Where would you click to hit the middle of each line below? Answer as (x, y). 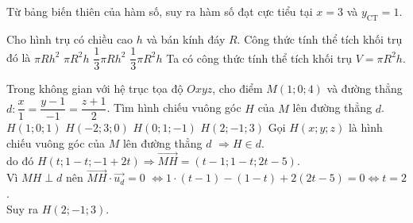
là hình (365, 127)
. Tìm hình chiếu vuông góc (174, 108)
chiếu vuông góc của (56, 142)
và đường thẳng (365, 88)
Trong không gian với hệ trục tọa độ (95, 88)
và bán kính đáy (186, 38)
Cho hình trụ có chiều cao (70, 38)
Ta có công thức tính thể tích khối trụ (259, 58)
